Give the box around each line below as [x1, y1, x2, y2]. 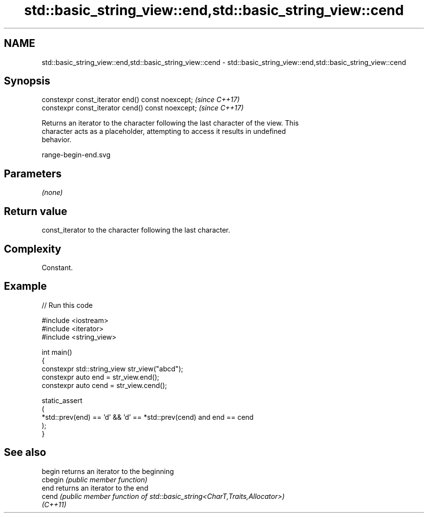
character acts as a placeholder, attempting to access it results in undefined [42, 127, 286, 136]
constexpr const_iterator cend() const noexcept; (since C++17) [42, 104, 244, 112]
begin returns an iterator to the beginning [42, 467, 174, 475]
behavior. [42, 135, 72, 144]
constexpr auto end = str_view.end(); [42, 372, 159, 381]
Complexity [4, 242, 62, 255]
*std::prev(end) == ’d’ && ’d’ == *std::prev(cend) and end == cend [42, 412, 254, 421]
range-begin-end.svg [42, 151, 111, 159]
